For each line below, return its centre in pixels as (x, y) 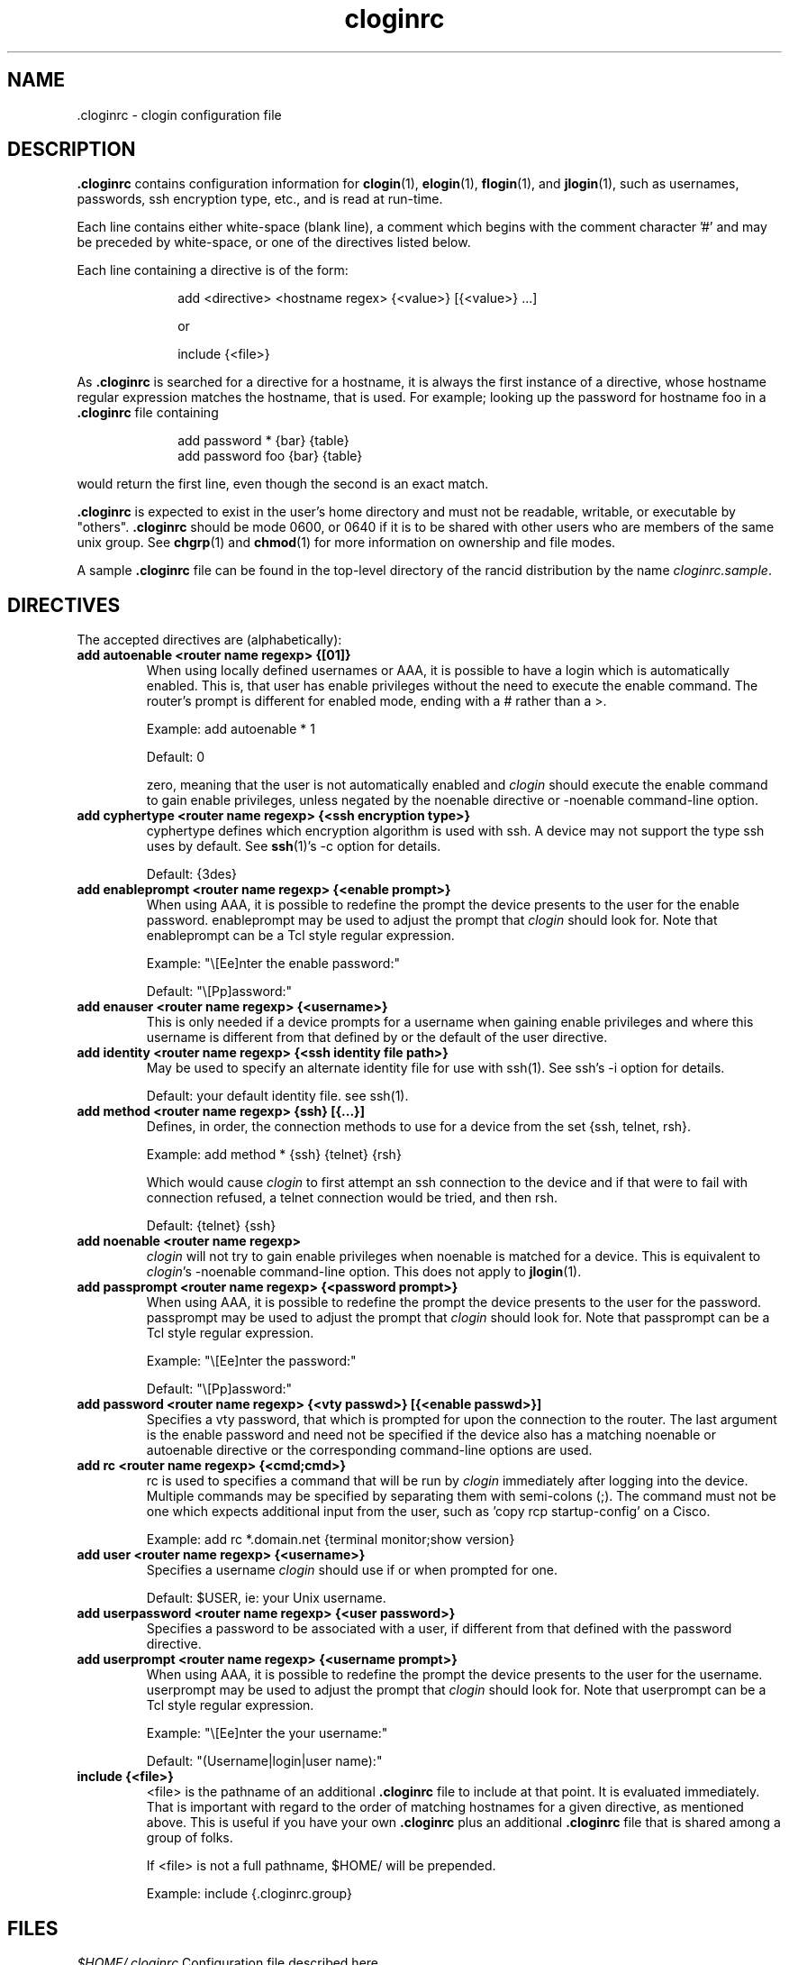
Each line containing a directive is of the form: (213, 270)
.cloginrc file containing (148, 413)
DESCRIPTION (72, 150)
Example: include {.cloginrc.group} (249, 1894)
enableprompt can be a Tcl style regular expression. (300, 936)
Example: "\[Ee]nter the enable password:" (273, 964)
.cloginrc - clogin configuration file (179, 114)
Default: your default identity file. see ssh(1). (277, 1096)
